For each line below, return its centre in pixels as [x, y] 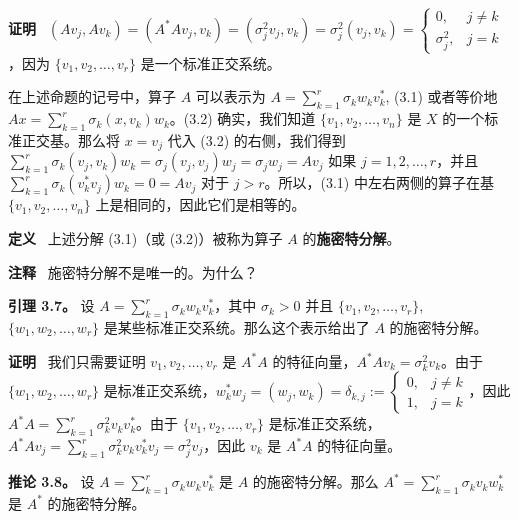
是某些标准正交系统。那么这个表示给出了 [236, 327]
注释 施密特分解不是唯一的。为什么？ [133, 271]
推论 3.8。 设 [51, 481]
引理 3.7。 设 [51, 305]
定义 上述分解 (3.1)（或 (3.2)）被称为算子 [145, 238]
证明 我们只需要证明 [77, 360]
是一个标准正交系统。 [210, 62]
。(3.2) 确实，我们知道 [242, 118]
